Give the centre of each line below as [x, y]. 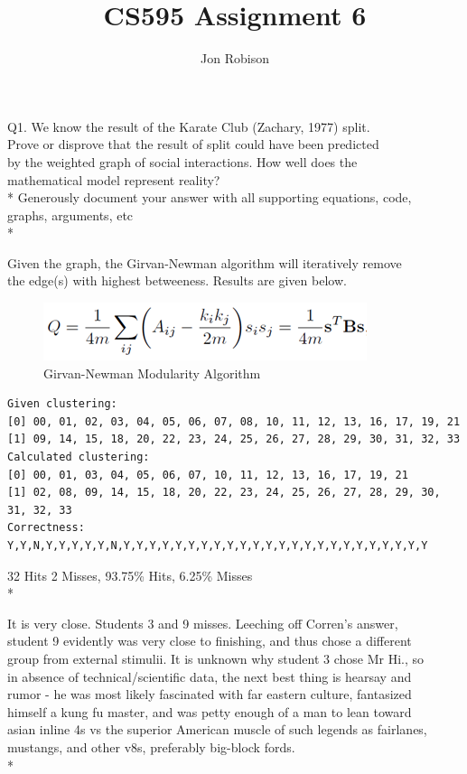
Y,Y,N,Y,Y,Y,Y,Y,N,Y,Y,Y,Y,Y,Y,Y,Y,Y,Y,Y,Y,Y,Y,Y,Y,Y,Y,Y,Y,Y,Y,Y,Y [218, 546]
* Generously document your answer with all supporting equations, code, [210, 197]
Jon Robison [235, 58]
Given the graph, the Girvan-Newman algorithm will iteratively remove [205, 262]
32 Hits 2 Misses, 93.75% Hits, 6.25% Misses [130, 575]
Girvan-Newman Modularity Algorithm [152, 373]
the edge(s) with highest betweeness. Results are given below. [177, 280]
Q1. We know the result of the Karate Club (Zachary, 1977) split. [189, 126]
